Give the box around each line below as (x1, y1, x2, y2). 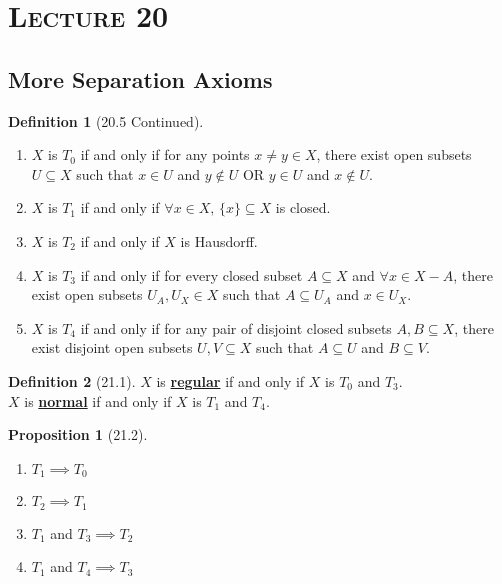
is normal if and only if (24, 390, 172, 411)
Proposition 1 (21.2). (8, 424, 148, 445)
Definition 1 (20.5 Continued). (8, 110, 204, 131)
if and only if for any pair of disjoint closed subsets (80, 317, 392, 338)
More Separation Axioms (8, 63, 273, 94)
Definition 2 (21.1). (8, 370, 136, 391)
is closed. (275, 197, 331, 218)
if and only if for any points (80, 144, 250, 165)
